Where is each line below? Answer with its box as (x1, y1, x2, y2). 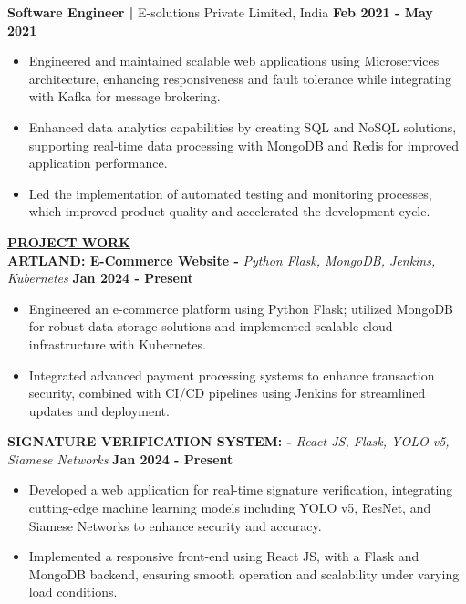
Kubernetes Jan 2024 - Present (7, 268, 193, 287)
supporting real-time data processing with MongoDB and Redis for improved (28, 135, 460, 154)
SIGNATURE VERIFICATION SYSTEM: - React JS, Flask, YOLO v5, (7, 432, 450, 451)
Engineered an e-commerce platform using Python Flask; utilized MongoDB (28, 298, 454, 318)
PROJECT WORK (7, 232, 130, 251)
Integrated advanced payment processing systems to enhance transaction (28, 365, 435, 384)
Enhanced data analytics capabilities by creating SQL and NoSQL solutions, (28, 117, 457, 136)
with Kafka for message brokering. (28, 87, 221, 106)
